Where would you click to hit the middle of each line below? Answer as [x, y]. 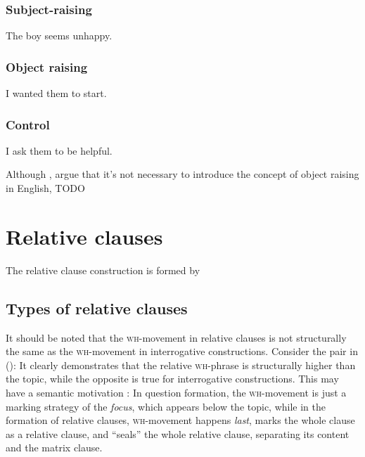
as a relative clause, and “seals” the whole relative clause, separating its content [178, 433]
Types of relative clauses [97, 308]
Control [28, 124]
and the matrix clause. [54, 448]
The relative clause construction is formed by [103, 270]
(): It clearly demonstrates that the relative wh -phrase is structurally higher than [181, 365]
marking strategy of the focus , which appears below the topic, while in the [166, 406]
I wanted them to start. [56, 93]
